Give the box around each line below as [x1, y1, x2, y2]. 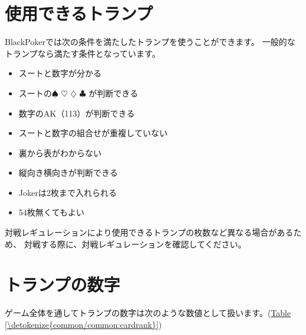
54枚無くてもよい [18, 206, 84, 218]
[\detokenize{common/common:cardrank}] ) [5, 318, 162, 330]
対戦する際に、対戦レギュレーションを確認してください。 [24, 237, 246, 250]
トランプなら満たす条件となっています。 [5, 47, 161, 59]
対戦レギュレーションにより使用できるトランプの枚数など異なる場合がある [5, 226, 294, 239]
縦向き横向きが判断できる [18, 166, 118, 179]
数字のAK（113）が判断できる [18, 107, 135, 119]
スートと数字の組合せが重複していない [18, 127, 168, 139]
